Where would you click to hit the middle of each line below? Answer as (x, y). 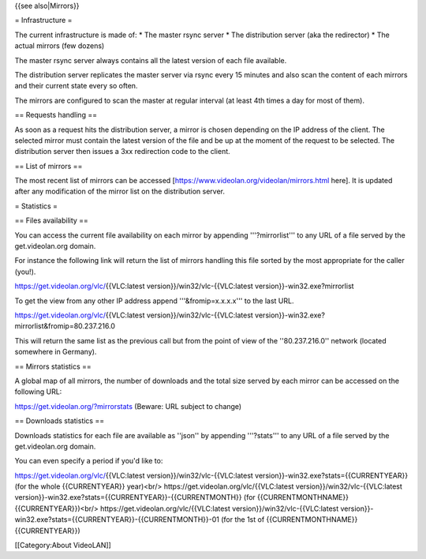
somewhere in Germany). (56, 352)
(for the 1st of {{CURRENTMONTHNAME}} (290, 520)
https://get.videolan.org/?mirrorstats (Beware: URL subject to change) (128, 406)
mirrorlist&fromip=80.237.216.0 (65, 326)
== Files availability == (51, 220)
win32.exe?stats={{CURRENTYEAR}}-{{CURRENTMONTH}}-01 (117, 520)
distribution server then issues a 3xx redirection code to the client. (122, 152)
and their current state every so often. (76, 86)
